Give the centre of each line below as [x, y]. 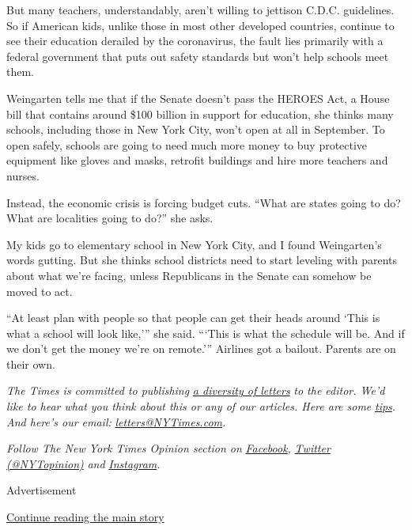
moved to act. [40, 291]
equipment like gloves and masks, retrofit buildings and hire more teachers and [197, 160]
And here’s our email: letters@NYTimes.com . [116, 421]
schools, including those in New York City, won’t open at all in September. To [196, 129]
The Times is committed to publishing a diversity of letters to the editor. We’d [196, 390]
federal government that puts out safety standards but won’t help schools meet [198, 56]
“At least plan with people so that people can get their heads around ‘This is [193, 318]
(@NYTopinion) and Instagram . [83, 463]
